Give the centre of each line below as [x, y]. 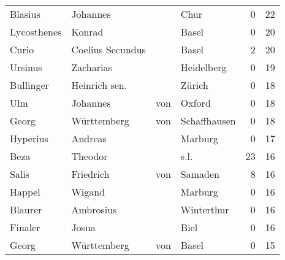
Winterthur [205, 209]
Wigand [88, 192]
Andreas [89, 138]
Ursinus [26, 67]
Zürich [194, 85]
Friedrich [90, 174]
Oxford [196, 103]
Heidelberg [203, 67]
